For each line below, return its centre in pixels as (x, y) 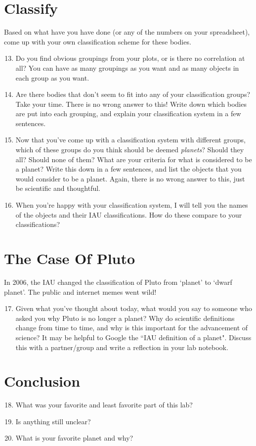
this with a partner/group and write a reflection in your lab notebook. (122, 347)
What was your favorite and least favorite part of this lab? (104, 405)
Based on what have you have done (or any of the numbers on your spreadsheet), (127, 32)
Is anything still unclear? (53, 421)
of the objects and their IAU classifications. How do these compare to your (129, 214)
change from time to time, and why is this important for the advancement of (132, 328)
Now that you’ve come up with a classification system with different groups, (130, 140)
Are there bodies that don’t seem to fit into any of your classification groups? (133, 94)
